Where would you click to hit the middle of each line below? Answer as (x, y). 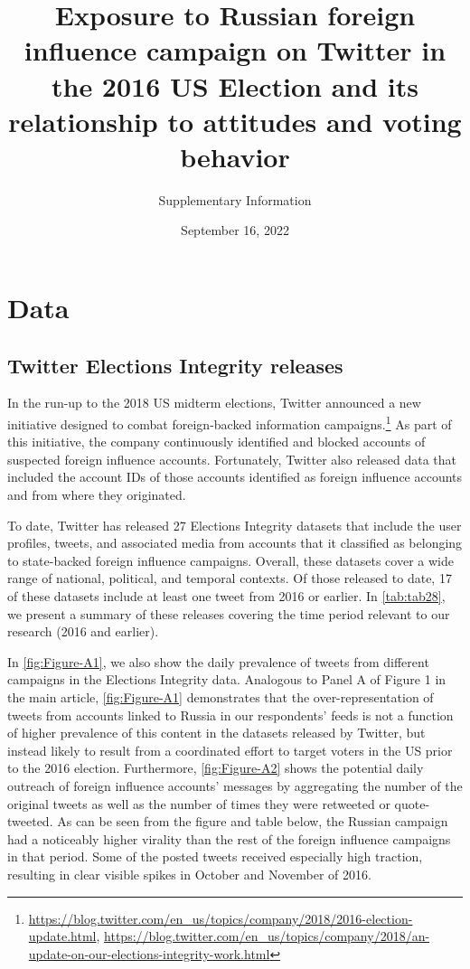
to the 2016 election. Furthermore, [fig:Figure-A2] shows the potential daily (216, 768)
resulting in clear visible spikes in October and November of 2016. (189, 874)
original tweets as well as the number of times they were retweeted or (199, 803)
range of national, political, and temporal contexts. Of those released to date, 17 (230, 578)
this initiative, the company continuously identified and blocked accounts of (216, 442)
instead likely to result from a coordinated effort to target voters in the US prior (230, 750)
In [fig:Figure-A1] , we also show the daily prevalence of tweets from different (218, 661)
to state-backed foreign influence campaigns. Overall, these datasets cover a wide (230, 560)
